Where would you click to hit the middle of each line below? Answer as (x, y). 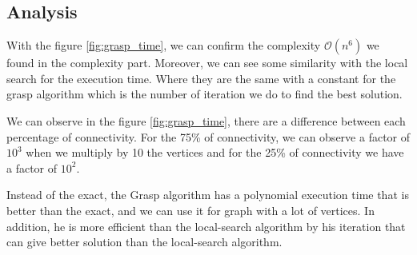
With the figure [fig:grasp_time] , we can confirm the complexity (164, 45)
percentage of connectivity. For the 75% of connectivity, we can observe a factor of (208, 136)
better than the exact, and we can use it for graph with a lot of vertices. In (190, 210)
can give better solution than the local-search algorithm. (144, 242)
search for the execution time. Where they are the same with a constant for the (201, 78)
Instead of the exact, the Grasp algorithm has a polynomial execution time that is (208, 195)
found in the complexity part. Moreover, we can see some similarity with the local (207, 63)
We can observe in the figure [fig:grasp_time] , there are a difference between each (206, 120)
